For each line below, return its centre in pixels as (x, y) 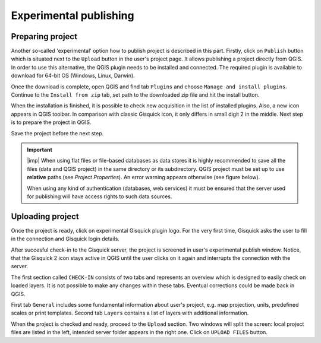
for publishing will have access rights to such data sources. (100, 196)
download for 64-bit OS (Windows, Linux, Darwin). (73, 76)
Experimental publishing (73, 15)
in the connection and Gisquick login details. (65, 239)
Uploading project (45, 216)
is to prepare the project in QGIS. (51, 122)
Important (40, 150)
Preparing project (44, 36)
